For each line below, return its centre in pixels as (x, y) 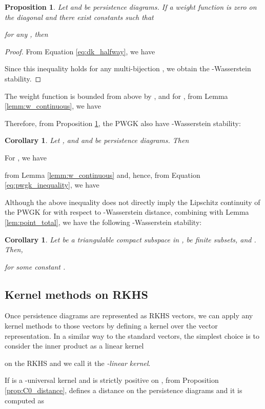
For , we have (26, 157)
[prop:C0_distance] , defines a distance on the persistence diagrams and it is (124, 390)
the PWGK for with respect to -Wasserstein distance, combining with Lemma (127, 212)
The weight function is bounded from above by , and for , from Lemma (116, 96)
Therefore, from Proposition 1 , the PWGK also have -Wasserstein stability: (123, 123)
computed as (25, 400)
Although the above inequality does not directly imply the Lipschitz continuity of (132, 202)
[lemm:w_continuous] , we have (53, 106)
